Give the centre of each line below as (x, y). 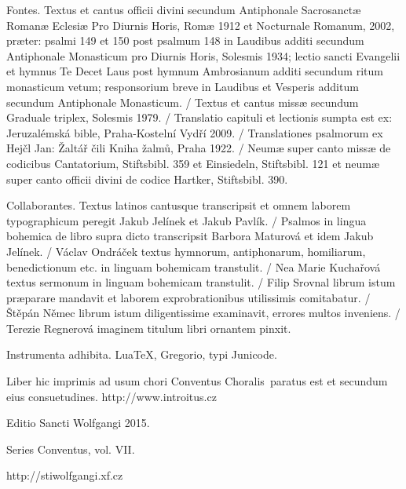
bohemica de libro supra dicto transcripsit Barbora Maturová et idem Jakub (190, 236)
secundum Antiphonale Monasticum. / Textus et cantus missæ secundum (183, 102)
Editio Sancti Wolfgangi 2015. (78, 423)
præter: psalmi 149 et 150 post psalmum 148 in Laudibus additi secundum (185, 40)
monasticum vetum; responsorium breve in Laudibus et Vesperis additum (183, 86)
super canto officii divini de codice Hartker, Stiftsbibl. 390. (147, 179)
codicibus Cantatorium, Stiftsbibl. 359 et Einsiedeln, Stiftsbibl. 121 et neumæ (193, 163)
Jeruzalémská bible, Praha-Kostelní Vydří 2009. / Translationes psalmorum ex (195, 132)
